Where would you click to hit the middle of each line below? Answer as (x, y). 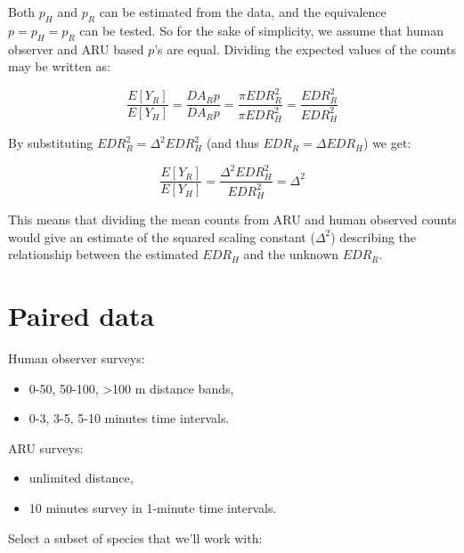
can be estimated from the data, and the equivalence (243, 12)
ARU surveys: (46, 447)
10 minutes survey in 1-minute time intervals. (153, 507)
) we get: (387, 143)
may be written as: (59, 66)
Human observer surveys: (77, 358)
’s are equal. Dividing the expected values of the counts (305, 49)
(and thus (232, 143)
